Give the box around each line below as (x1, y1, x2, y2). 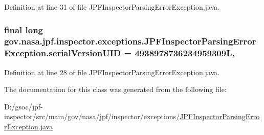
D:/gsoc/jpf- (4, 101, 43, 111)
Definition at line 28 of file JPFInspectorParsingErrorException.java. (4, 66, 220, 77)
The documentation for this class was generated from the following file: (4, 84, 227, 95)
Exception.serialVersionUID (4, 47, 121, 59)
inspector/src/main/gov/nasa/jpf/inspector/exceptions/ (4, 111, 180, 122)
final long (4, 23, 43, 36)
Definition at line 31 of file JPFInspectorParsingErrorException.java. (4, 2, 220, 12)
